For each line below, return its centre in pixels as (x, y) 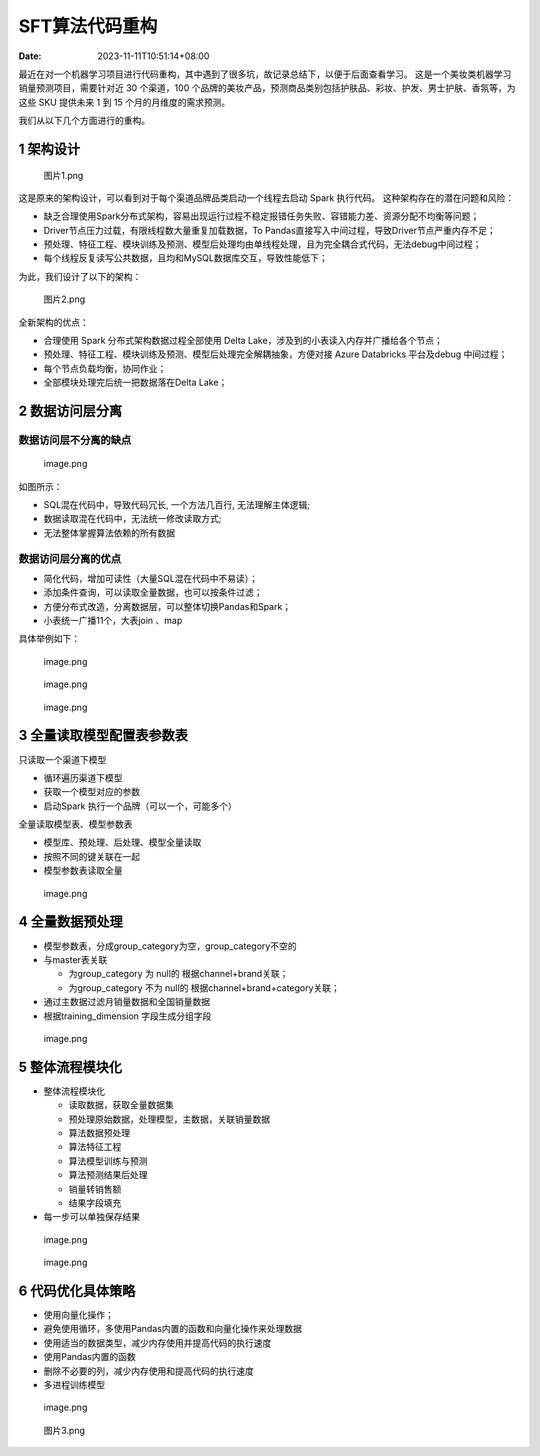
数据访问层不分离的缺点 (75, 440)
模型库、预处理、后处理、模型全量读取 (122, 842)
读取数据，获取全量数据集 (121, 1105)
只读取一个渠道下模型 (62, 759)
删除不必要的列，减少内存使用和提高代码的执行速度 (148, 1371)
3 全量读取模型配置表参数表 (103, 735)
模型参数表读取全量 (83, 871)
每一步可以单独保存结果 (91, 1217)
